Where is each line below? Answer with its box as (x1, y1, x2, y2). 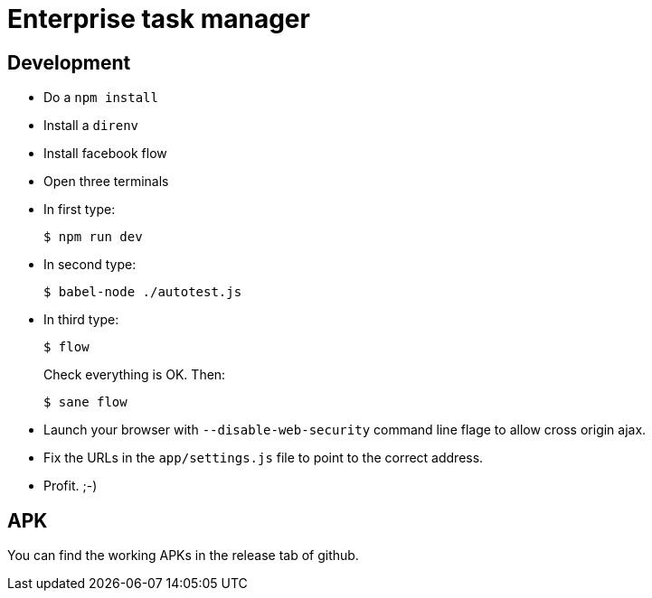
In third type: (43, 312, 119, 328)
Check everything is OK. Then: (43, 367, 226, 383)
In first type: (43, 201, 116, 218)
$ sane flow (43, 395, 128, 410)
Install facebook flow (43, 145, 167, 162)
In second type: (43, 257, 137, 273)
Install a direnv (43, 117, 139, 134)
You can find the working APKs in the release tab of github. (7, 547, 359, 564)
